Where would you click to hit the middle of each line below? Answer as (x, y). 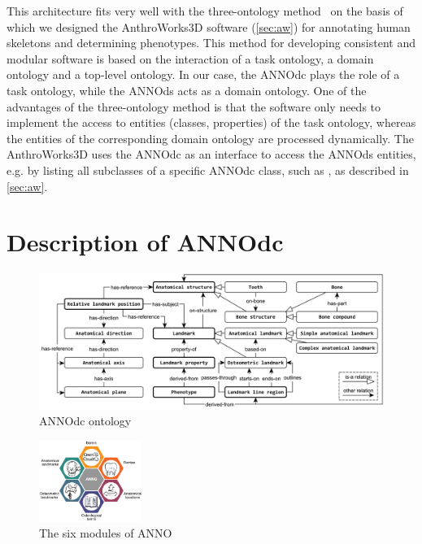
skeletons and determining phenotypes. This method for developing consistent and (211, 43)
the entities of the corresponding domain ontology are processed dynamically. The (210, 138)
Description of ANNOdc (145, 242)
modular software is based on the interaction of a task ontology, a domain (190, 58)
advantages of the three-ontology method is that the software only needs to (194, 106)
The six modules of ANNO (106, 533)
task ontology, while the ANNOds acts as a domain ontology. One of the (187, 90)
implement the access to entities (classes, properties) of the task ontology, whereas (211, 122)
